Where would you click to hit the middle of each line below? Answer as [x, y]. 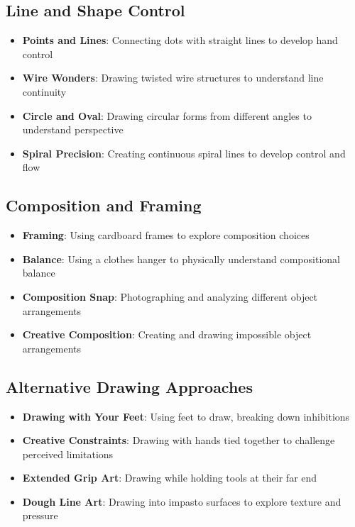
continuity [44, 91]
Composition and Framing [104, 205]
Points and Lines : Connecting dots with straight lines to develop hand [180, 40]
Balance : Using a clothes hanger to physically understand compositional [181, 259]
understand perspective [73, 129]
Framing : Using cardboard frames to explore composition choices [166, 235]
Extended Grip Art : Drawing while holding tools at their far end [170, 478]
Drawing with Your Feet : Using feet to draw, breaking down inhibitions [186, 416]
